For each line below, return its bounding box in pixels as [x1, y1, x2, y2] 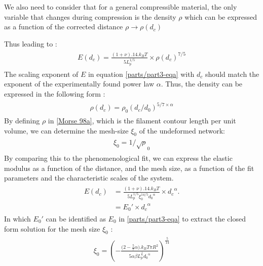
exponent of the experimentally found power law [4, 78, 155, 89]
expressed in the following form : [4, 88, 105, 99]
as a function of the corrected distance [4, 21, 123, 32]
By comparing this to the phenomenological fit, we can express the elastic [4, 152, 233, 163]
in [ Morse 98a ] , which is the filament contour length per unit [48, 115, 236, 125]
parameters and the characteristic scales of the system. [4, 172, 174, 183]
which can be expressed [184, 11, 257, 22]
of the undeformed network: [139, 125, 225, 136]
